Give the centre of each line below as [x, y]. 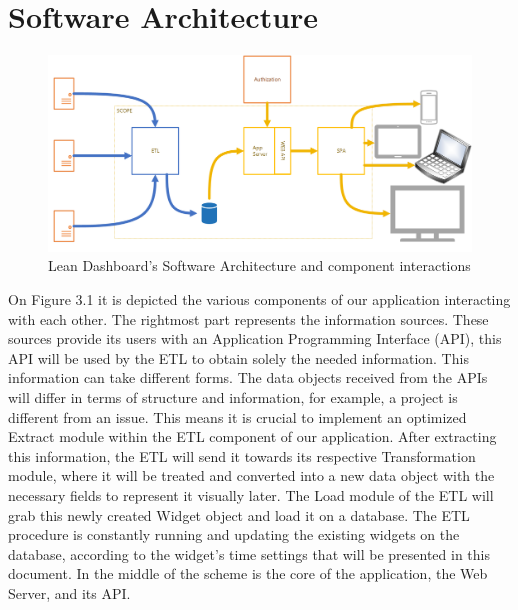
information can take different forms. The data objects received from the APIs [248, 377]
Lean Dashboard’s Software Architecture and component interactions [259, 265]
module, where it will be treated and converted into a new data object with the [251, 475]
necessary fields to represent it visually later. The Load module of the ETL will [251, 494]
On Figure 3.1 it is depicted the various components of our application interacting [259, 298]
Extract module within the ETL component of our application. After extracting [252, 436]
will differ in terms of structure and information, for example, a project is [233, 396]
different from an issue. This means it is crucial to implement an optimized [237, 416]
